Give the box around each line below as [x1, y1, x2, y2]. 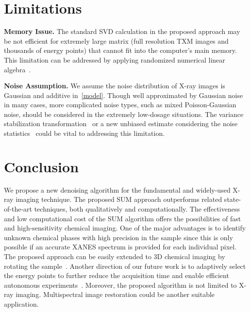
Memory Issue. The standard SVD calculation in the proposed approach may [4, 26, 240, 36]
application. [4, 298, 39, 309]
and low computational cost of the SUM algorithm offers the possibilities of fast [4, 213, 241, 223]
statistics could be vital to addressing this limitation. [4, 128, 165, 138]
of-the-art [4, 203, 32, 213]
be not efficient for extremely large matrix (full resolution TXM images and [4, 35, 229, 46]
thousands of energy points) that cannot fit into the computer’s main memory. [4, 45, 237, 55]
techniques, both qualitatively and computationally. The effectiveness [34, 203, 240, 213]
